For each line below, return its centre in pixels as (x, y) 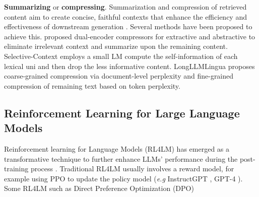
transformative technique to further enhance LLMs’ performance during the (121, 158)
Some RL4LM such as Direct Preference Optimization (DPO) (99, 188)
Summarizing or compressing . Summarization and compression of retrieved (125, 7)
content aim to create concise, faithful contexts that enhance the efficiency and (125, 16)
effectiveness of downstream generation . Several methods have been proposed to (128, 26)
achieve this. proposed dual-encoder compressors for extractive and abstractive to (130, 36)
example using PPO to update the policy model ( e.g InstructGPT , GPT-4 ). (123, 178)
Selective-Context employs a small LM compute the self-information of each (121, 56)
